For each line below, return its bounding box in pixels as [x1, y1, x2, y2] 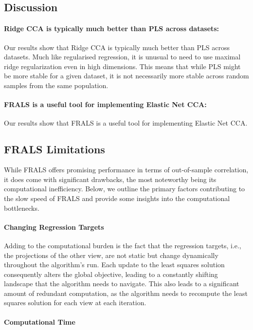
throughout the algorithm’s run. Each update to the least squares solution [4, 259, 225, 270]
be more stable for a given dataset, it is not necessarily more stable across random [4, 71, 249, 81]
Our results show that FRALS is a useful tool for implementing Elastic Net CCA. [4, 118, 248, 128]
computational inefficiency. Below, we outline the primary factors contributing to [4, 183, 245, 194]
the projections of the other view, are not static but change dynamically [4, 250, 218, 260]
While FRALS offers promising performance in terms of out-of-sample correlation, [4, 165, 249, 175]
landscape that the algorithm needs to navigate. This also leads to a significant [4, 278, 239, 289]
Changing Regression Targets [4, 221, 104, 232]
